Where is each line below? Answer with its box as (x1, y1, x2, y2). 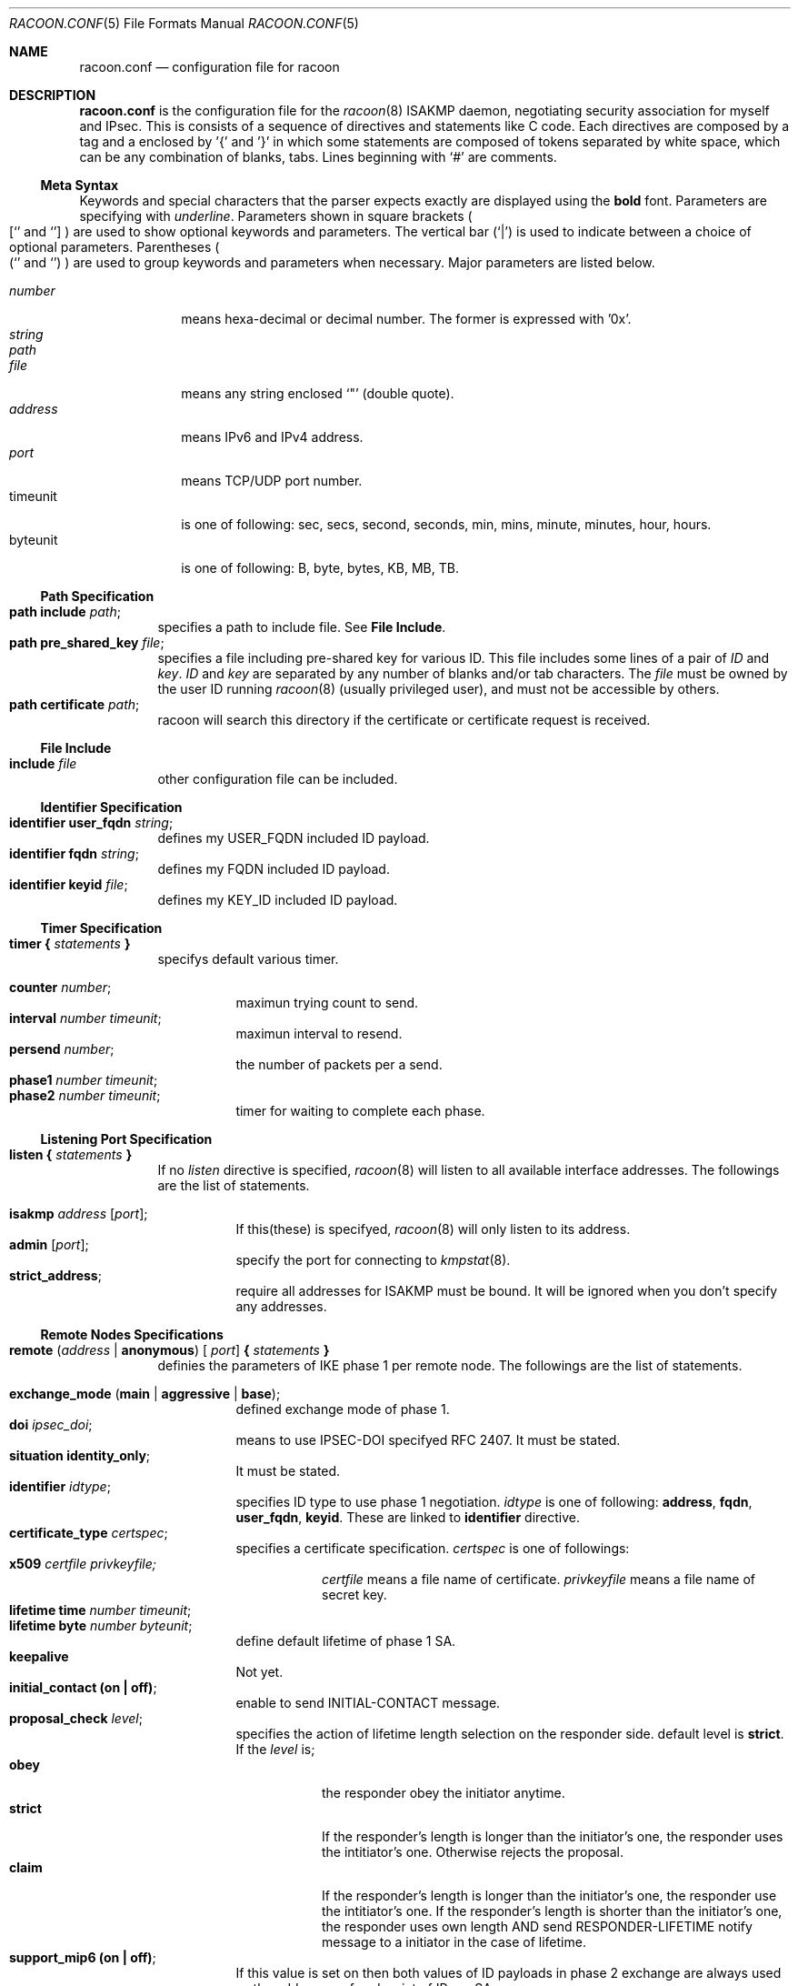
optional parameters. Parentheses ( (9, 239, 220, 255)
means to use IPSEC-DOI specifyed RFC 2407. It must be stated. (235, 1432, 621, 1448)
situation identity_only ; (9, 1448, 151, 1463)
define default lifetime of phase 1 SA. (235, 1633, 456, 1649)
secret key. (322, 1587, 387, 1602)
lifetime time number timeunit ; (9, 1602, 192, 1618)
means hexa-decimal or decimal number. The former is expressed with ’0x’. (181, 311, 632, 326)
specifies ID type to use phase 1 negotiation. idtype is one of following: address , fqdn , (235, 1494, 753, 1510)
